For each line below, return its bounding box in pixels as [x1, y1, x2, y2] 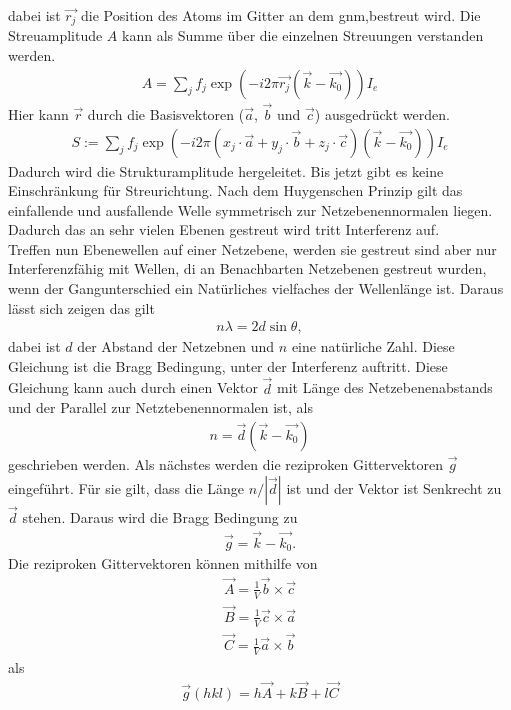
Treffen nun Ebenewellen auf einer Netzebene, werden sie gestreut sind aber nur [8, 238, 497, 259]
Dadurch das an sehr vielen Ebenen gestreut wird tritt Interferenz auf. [8, 219, 440, 240]
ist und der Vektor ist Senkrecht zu [286, 477, 502, 498]
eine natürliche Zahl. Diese [291, 336, 455, 357]
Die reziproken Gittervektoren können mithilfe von [8, 553, 318, 574]
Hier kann [8, 103, 69, 124]
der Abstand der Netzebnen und [77, 336, 275, 357]
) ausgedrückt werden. [314, 103, 450, 124]
